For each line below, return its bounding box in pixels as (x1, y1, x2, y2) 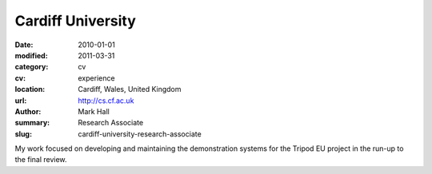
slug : (14, 129, 32, 139)
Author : (14, 106, 42, 116)
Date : (14, 40, 34, 49)
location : (14, 85, 46, 94)
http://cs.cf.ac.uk (78, 96, 134, 105)
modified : (14, 50, 48, 60)
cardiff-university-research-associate (78, 129, 202, 139)
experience (78, 73, 115, 83)
